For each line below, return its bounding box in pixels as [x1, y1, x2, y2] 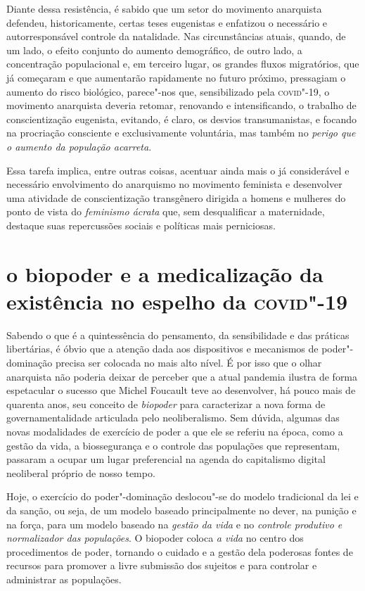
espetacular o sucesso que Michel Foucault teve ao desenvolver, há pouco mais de [6, 383, 356, 398]
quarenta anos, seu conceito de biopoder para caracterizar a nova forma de [6, 396, 326, 411]
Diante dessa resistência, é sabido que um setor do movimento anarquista [6, 1, 322, 15]
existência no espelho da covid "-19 [6, 286, 348, 315]
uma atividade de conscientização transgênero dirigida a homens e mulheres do [6, 190, 346, 205]
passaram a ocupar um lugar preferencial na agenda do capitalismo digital [6, 452, 326, 466]
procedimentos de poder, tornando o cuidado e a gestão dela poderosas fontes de [6, 544, 353, 559]
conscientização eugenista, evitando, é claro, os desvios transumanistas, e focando [6, 111, 357, 126]
